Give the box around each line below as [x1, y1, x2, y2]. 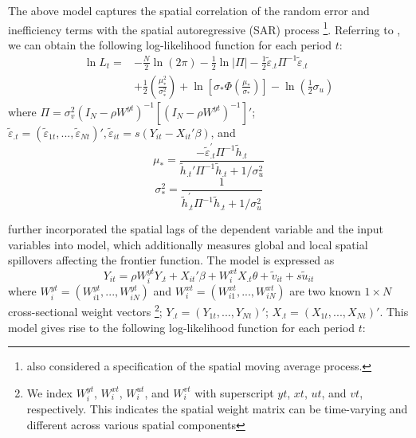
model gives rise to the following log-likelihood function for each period [8, 319, 355, 335]
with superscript [194, 384, 274, 401]
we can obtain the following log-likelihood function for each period [8, 36, 332, 53]
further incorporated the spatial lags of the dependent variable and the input [8, 221, 383, 237]
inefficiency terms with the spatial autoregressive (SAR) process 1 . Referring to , [8, 18, 401, 37]
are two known [289, 283, 361, 299]
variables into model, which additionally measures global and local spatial [8, 236, 368, 252]
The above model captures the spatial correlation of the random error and [8, 2, 370, 18]
